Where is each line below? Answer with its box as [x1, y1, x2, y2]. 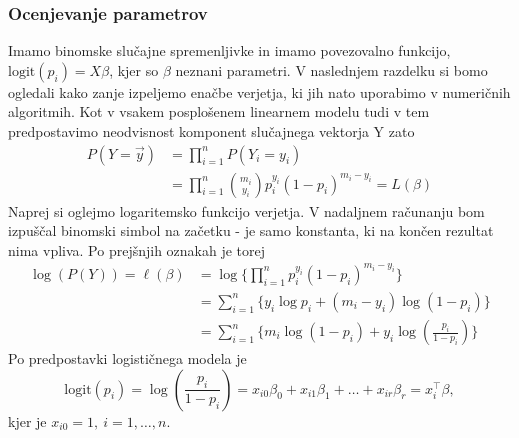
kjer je [8, 410, 47, 431]
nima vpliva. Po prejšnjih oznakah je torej [8, 239, 266, 260]
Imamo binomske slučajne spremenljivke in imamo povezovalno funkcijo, [8, 40, 451, 61]
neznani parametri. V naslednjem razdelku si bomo [175, 59, 488, 80]
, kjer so [109, 59, 159, 80]
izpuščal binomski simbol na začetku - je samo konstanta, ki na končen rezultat [8, 220, 494, 241]
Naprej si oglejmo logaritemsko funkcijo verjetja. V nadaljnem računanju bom [8, 200, 485, 221]
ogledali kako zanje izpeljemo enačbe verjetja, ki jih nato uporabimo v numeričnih [8, 81, 511, 102]
